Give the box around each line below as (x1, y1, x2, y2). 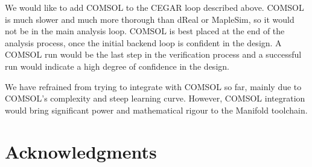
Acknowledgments (5, 139, 157, 163)
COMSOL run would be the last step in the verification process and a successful (5, 48, 302, 61)
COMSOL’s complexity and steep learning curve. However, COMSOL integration (5, 92, 305, 105)
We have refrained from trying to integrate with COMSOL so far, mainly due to (5, 80, 302, 93)
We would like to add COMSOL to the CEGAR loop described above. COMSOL (5, 1, 304, 13)
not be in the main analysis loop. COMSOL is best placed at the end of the (5, 25, 285, 37)
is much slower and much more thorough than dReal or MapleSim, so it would (5, 13, 294, 25)
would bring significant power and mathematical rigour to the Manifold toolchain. (5, 103, 308, 116)
